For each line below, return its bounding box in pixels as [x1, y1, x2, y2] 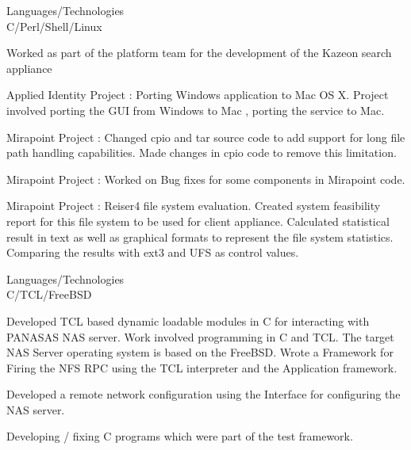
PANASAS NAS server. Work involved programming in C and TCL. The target [6, 328, 394, 345]
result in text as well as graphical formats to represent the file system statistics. [6, 228, 394, 245]
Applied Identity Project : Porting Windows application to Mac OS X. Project [6, 86, 389, 103]
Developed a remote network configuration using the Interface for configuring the [6, 386, 401, 402]
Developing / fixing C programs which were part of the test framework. [6, 428, 353, 444]
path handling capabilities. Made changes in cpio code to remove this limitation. [6, 144, 397, 161]
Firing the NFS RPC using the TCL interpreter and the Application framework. [6, 359, 398, 376]
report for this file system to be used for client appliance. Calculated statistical [6, 212, 390, 229]
